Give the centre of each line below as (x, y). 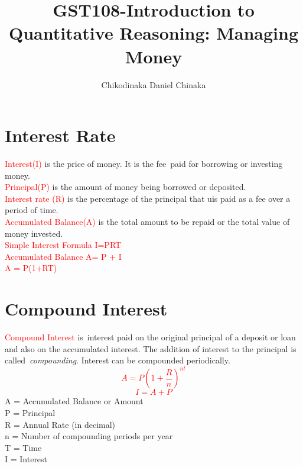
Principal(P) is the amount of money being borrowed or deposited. (126, 187)
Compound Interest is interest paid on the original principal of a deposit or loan (150, 337)
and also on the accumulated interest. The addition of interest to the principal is (151, 348)
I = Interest (26, 459)
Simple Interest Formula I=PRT (63, 245)
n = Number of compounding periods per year (89, 436)
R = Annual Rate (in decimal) (60, 424)
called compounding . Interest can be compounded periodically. (118, 360)
